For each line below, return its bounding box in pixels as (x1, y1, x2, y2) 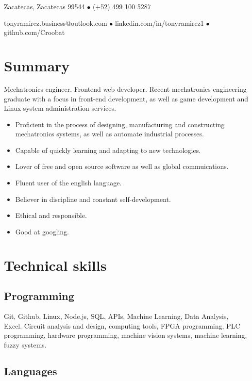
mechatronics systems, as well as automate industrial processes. (15, 129, 204, 139)
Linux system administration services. (4, 103, 116, 113)
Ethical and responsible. (15, 210, 87, 220)
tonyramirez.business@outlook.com (4, 17, 107, 28)
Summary (4, 55, 70, 75)
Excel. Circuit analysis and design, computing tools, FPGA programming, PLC (4, 320, 240, 331)
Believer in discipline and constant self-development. (15, 194, 171, 204)
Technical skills (4, 255, 107, 275)
